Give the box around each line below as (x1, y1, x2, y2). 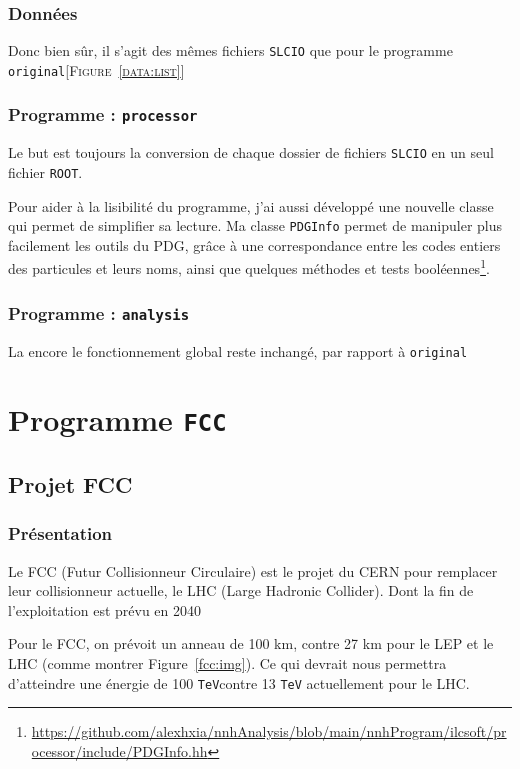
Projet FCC (8, 469, 133, 500)
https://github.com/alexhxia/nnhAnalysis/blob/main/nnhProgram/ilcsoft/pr (31, 721, 507, 742)
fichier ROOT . (8, 161, 83, 182)
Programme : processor (8, 102, 198, 127)
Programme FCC (8, 399, 227, 440)
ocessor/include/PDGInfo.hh (31, 740, 208, 761)
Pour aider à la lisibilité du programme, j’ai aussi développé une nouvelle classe (8, 195, 494, 216)
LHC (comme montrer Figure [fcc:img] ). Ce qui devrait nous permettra (8, 653, 447, 674)
